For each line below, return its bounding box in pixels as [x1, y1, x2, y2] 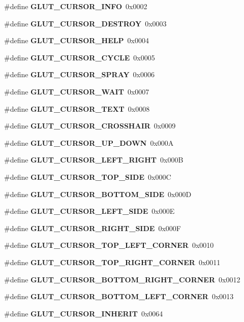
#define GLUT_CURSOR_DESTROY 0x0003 [4, 18, 167, 28]
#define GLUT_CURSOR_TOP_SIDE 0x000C [4, 171, 171, 182]
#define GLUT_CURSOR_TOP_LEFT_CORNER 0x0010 [4, 240, 214, 250]
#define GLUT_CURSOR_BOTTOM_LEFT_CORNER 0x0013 [4, 291, 234, 302]
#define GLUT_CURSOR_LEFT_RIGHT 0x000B [4, 154, 184, 165]
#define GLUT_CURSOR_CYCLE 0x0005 [4, 52, 155, 62]
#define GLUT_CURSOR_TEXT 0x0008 [4, 103, 150, 114]
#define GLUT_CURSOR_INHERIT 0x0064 [4, 308, 163, 318]
